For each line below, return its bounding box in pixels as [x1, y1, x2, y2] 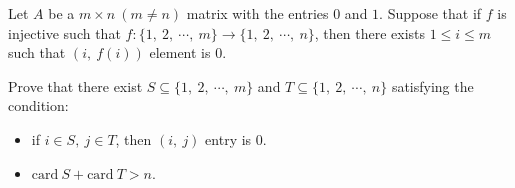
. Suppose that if [379, 3, 482, 23]
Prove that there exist [8, 75, 143, 96]
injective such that [8, 22, 121, 43]
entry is [205, 128, 252, 149]
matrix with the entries [186, 3, 329, 23]
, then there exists [314, 22, 426, 43]
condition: [8, 95, 69, 116]
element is [149, 42, 211, 63]
